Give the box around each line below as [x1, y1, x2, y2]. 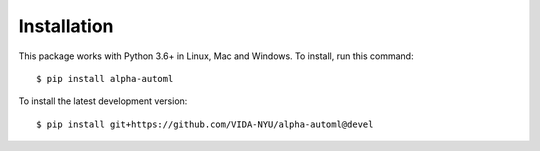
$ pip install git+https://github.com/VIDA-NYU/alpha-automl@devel [36, 118, 374, 130]
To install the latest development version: [18, 95, 188, 107]
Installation [18, 15, 114, 37]
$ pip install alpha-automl [36, 73, 174, 84]
